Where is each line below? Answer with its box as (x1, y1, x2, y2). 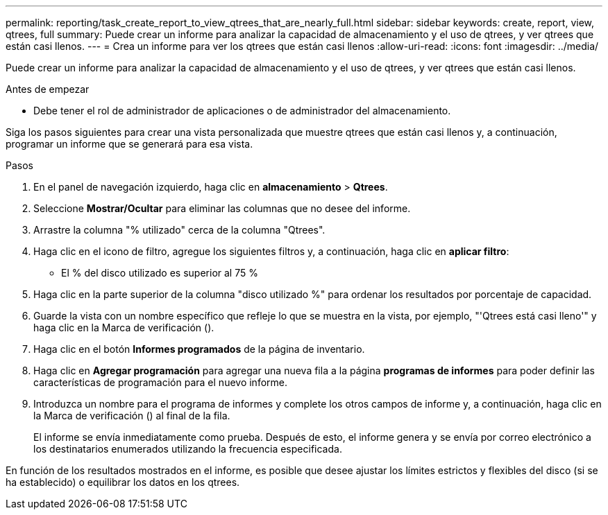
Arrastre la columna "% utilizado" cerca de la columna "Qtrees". (33, 224, 326, 236)
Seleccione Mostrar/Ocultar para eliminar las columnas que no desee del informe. (33, 202, 411, 214)
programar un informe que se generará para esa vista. (6, 138, 253, 150)
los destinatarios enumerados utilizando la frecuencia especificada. (33, 443, 342, 455)
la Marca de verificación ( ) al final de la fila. (33, 410, 230, 421)
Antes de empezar (6, 83, 90, 95)
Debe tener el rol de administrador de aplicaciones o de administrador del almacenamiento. (33, 105, 451, 116)
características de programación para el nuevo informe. (33, 376, 287, 388)
